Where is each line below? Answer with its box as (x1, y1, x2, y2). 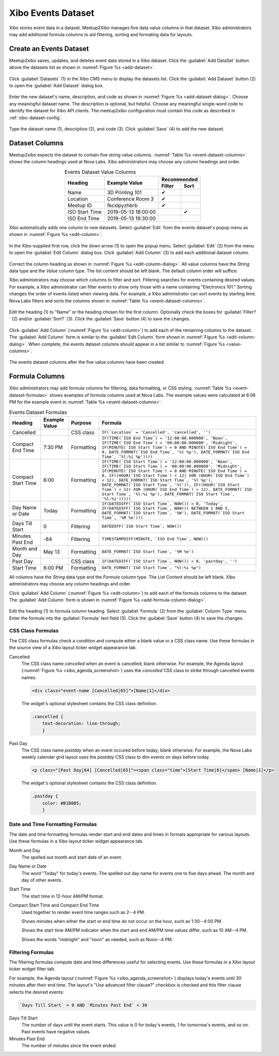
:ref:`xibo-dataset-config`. (9, 114, 63, 121)
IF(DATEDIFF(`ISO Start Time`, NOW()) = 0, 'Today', (102, 501, 223, 506)
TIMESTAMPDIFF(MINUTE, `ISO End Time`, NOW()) (102, 536, 208, 542)
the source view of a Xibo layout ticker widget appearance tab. (9, 645, 137, 651)
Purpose (71, 419, 91, 426)
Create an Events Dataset (9, 45, 89, 53)
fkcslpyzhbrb (107, 202, 138, 209)
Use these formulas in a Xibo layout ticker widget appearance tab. (9, 838, 144, 844)
